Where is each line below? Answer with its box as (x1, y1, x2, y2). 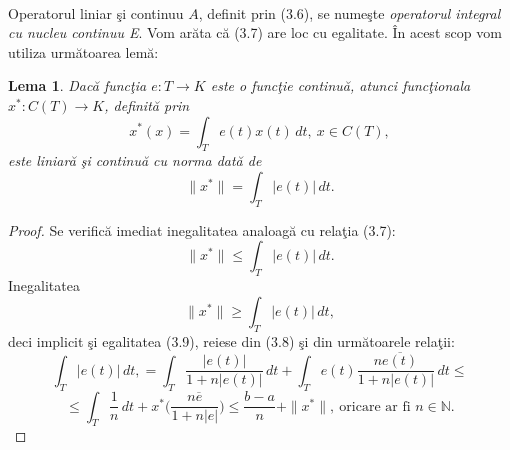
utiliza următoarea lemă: (8, 41, 159, 62)
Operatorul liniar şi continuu (8, 2, 184, 23)
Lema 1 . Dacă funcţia (8, 75, 147, 96)
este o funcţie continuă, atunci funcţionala (210, 75, 471, 96)
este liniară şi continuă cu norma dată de (8, 150, 262, 171)
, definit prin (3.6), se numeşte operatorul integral (198, 2, 501, 23)
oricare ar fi (339, 399, 411, 414)
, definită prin (104, 94, 190, 115)
